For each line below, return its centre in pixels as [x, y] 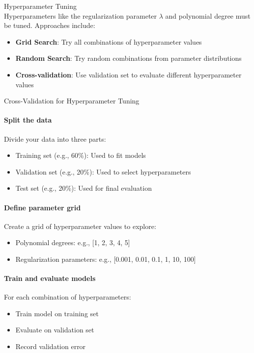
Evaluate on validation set [55, 330]
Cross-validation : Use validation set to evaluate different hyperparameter [128, 74]
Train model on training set [57, 313]
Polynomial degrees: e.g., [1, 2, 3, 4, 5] [73, 242]
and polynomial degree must [208, 15]
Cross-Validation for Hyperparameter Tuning [72, 101]
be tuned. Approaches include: [50, 25]
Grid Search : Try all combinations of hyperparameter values [109, 41]
